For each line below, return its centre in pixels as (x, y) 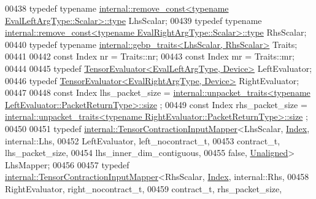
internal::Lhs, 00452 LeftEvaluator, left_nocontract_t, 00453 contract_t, (143, 140)
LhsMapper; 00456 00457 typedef (67, 164)
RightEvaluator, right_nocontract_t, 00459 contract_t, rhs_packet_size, (144, 188)
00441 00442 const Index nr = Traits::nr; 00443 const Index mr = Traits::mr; (150, 56)
